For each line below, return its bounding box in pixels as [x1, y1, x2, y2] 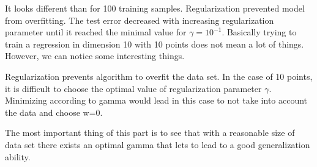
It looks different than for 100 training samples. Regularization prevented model [5, 2, 305, 14]
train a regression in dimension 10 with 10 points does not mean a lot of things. [5, 37, 304, 50]
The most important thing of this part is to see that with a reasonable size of [5, 126, 295, 139]
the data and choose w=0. [5, 105, 103, 118]
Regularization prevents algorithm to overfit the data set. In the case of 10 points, [5, 69, 313, 82]
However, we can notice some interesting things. [5, 49, 185, 62]
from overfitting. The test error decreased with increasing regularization [5, 13, 274, 26]
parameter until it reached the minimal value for [5, 26, 187, 38]
